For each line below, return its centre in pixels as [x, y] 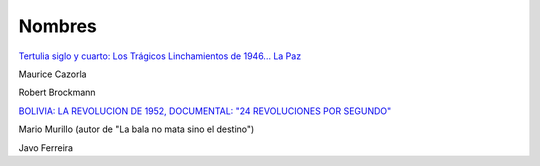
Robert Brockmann [57, 92]
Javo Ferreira [46, 147]
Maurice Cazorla [52, 74]
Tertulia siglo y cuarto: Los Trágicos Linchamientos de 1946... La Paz [160, 56]
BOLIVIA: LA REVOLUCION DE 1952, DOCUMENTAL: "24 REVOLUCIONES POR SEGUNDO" [205, 111]
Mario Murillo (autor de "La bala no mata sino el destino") [136, 129]
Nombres [57, 26]
